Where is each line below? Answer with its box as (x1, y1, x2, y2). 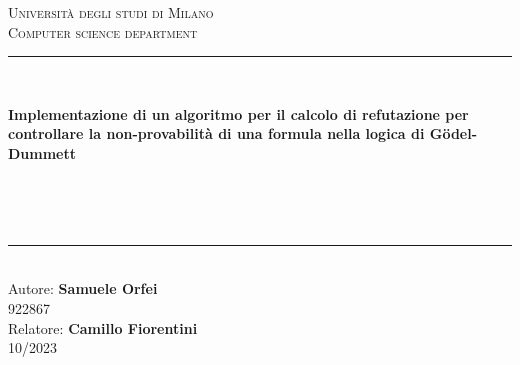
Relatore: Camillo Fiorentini (8, 317, 198, 338)
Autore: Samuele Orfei (8, 278, 158, 299)
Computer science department (8, 21, 198, 42)
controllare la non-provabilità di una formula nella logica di (8, 123, 425, 144)
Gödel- (429, 123, 478, 144)
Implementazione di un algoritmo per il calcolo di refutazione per (8, 103, 469, 124)
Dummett (8, 142, 77, 163)
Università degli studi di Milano (8, 2, 214, 22)
